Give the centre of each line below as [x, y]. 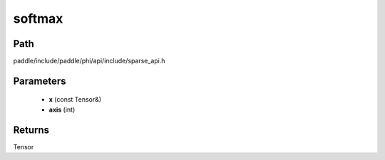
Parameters [40, 81]
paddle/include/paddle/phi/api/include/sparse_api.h [89, 61]
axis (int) [62, 110]
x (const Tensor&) [75, 100]
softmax [38, 18]
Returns [31, 130]
